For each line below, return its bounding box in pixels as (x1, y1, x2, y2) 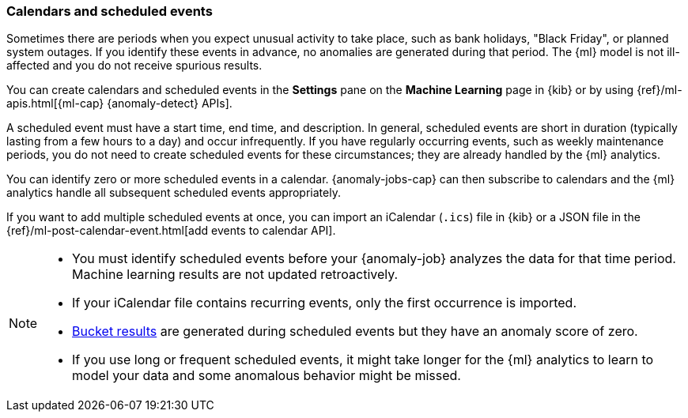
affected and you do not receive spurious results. (6, 58, 263, 73)
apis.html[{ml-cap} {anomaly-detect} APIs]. (6, 96, 232, 111)
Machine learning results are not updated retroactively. (72, 266, 399, 283)
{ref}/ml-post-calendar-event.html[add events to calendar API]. (6, 224, 336, 238)
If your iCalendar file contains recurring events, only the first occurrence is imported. (72, 295, 577, 311)
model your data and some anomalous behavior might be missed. (72, 367, 461, 384)
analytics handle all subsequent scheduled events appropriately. (6, 186, 341, 200)
